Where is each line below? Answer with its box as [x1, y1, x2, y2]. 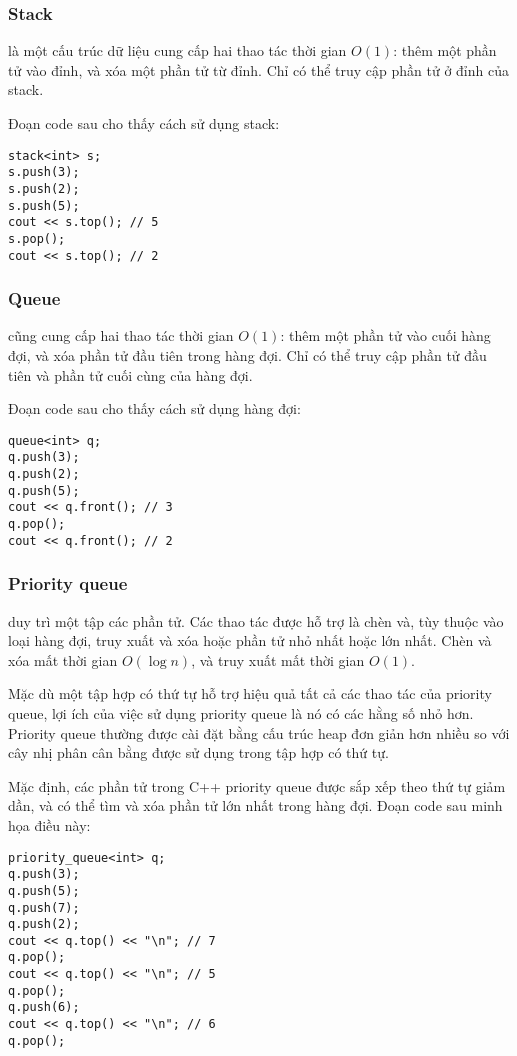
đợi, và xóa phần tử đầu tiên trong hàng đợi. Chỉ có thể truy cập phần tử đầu [8, 345, 487, 365]
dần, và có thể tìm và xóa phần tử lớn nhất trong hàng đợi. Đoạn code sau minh [8, 795, 503, 816]
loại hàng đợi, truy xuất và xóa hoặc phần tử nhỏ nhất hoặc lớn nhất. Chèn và [8, 630, 492, 651]
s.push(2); [8, 181, 80, 196]
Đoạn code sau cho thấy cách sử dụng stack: [8, 113, 280, 133]
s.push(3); [8, 165, 80, 180]
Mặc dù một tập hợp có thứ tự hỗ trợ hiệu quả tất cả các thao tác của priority [8, 683, 492, 704]
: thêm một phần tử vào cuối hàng [280, 325, 491, 346]
